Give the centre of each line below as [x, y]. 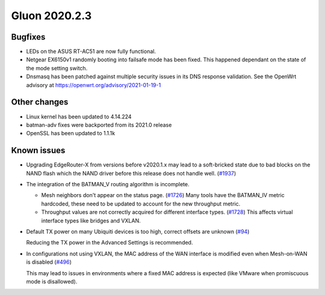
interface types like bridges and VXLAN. [91, 220]
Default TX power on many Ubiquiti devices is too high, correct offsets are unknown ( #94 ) [138, 231]
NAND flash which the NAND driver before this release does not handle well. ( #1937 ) [131, 173]
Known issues [38, 151]
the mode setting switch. [57, 68]
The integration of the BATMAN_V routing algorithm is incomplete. [108, 184]
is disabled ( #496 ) [49, 262]
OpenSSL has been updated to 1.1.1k [71, 133]
